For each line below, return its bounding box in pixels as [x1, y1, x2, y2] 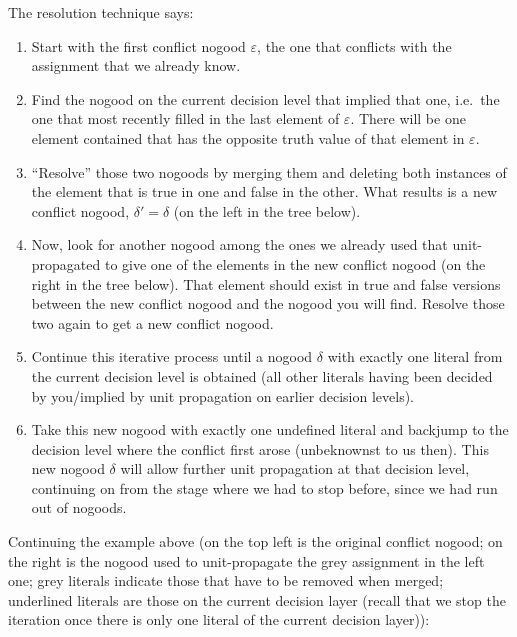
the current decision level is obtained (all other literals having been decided [31, 365, 493, 386]
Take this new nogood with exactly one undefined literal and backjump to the [31, 419, 509, 440]
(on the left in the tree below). [173, 200, 361, 221]
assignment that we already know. [31, 55, 241, 76]
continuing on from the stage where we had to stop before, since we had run [31, 477, 498, 498]
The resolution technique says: [8, 2, 194, 22]
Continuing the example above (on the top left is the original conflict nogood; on [8, 531, 503, 552]
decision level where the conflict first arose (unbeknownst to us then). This [31, 438, 489, 459]
